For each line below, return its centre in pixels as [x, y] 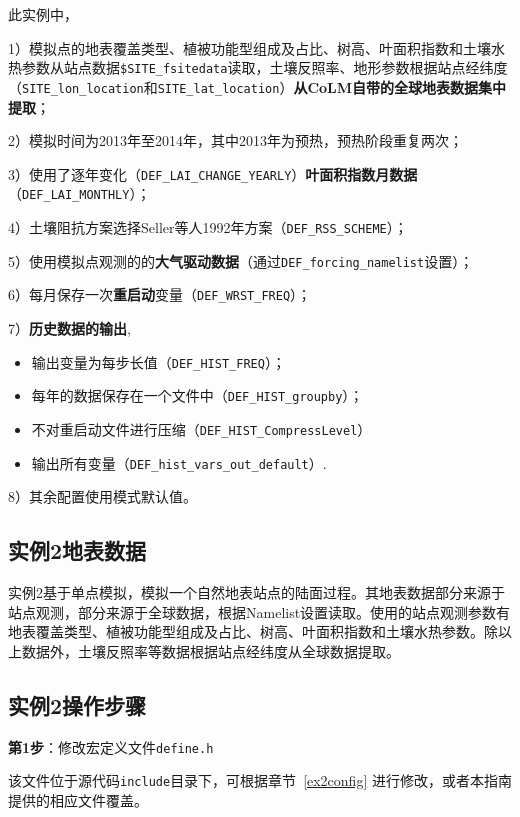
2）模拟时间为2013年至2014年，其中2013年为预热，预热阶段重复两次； [235, 140]
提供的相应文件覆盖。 [78, 799]
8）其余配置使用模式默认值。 [102, 496]
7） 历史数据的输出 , [69, 327]
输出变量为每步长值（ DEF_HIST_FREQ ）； [158, 361]
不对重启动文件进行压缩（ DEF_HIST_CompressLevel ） [201, 428]
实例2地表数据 [77, 550]
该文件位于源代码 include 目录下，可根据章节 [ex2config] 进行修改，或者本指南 [260, 780]
